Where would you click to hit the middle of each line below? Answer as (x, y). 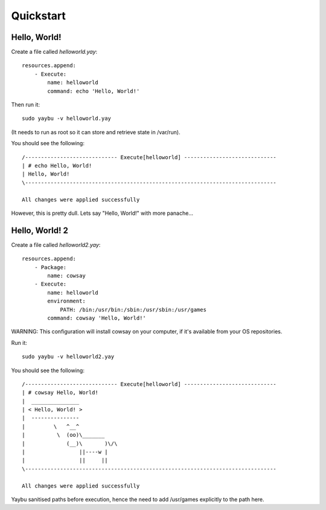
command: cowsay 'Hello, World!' (97, 318)
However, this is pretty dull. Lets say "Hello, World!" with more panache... (102, 213)
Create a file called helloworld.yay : (54, 52)
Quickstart (39, 16)
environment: (66, 301)
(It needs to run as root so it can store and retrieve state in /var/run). (96, 132)
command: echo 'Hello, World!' (94, 91)
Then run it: (26, 105)
